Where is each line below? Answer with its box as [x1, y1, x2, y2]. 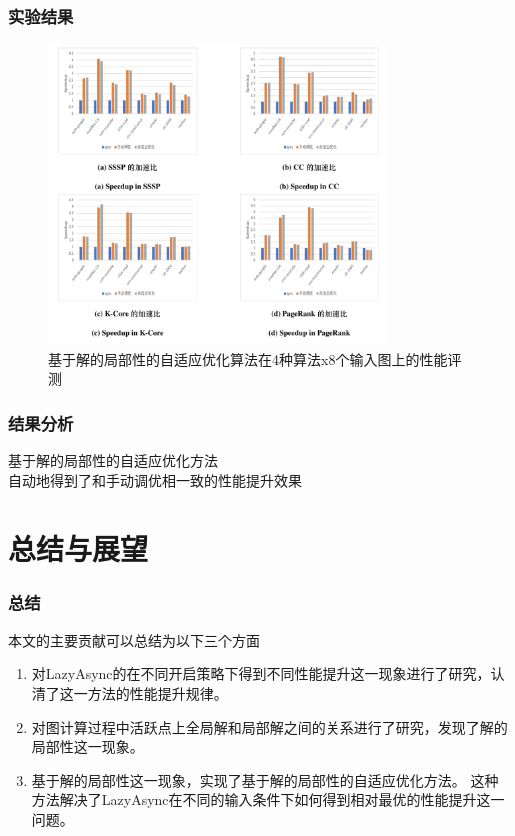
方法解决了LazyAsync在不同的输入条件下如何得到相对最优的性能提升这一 [31, 789, 505, 810]
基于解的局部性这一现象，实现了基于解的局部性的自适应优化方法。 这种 [31, 769, 499, 790]
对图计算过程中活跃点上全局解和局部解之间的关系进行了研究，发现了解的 [31, 716, 508, 737]
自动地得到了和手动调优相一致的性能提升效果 [8, 469, 302, 490]
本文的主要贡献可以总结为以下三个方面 [8, 629, 260, 650]
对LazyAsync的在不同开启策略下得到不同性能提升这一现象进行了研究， [31, 663, 491, 684]
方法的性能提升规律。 [87, 682, 228, 703]
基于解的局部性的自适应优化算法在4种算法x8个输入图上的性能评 [48, 348, 462, 369]
